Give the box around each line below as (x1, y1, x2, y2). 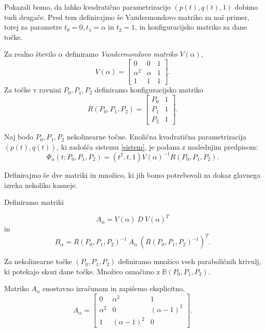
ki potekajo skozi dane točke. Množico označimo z (4, 266, 160, 276)
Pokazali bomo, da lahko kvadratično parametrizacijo (4, 2, 171, 12)
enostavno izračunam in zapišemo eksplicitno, (42, 283, 185, 294)
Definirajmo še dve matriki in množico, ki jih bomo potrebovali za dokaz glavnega (4, 169, 261, 180)
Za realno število (4, 49, 56, 59)
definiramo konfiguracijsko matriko (94, 84, 203, 95)
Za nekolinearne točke (4, 256, 73, 267)
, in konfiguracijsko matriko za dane (135, 21, 247, 32)
